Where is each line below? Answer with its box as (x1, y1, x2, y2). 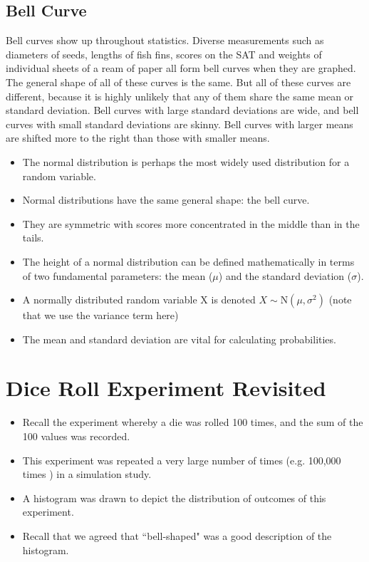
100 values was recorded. (22, 429, 130, 444)
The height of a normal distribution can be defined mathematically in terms (22, 254, 355, 269)
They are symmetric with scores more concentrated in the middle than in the (22, 216, 360, 231)
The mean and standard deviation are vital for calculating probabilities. (22, 331, 336, 346)
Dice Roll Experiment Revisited (6, 373, 326, 402)
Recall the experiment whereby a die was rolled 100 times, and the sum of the (22, 415, 363, 430)
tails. (22, 230, 44, 245)
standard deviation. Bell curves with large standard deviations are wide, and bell (6, 103, 359, 118)
